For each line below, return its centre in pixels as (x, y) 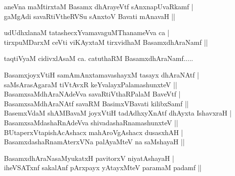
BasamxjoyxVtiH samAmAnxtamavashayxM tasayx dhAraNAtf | (102, 74)
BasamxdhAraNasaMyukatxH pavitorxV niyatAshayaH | (89, 158)
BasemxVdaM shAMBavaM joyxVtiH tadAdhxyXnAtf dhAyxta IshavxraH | (118, 113)
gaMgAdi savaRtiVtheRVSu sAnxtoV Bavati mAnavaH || (90, 16)
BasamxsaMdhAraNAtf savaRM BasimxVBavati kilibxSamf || (96, 103)
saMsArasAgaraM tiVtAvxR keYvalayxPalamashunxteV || (91, 84)
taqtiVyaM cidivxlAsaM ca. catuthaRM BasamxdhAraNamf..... (99, 58)
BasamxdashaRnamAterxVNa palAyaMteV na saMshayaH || (94, 142)
